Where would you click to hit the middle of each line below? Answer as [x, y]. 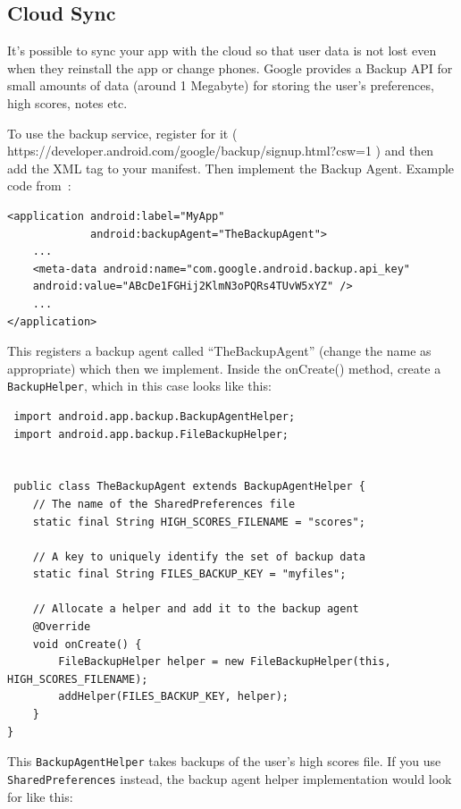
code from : [39, 185]
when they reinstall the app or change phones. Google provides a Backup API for [230, 67]
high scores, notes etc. [67, 102]
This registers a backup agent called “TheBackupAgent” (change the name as [219, 351]
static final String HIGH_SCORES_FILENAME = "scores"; [199, 522]
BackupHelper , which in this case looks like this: [139, 386]
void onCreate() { [87, 644]
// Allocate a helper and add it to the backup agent [196, 609]
